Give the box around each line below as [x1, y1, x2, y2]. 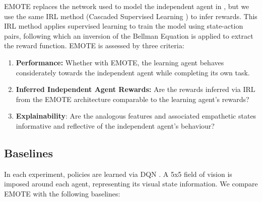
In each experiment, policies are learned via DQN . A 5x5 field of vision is [4, 168, 232, 179]
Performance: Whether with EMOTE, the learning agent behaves [16, 57, 224, 67]
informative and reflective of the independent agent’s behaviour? [16, 120, 215, 131]
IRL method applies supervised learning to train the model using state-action [4, 21, 243, 31]
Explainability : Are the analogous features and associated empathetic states [16, 111, 256, 121]
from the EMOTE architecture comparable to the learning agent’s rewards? [16, 93, 249, 104]
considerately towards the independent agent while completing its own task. [16, 67, 250, 77]
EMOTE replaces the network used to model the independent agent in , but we [4, 1, 249, 11]
